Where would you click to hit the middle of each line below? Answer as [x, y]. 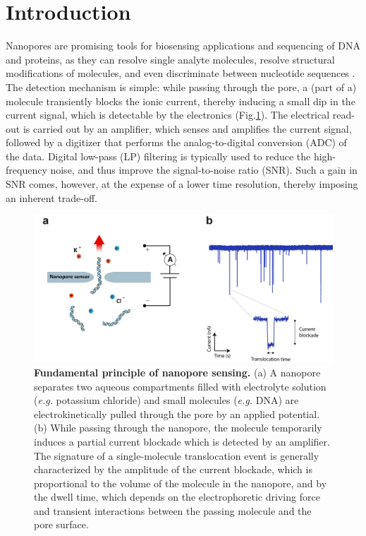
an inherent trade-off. [51, 197]
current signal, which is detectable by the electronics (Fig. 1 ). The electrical [168, 115]
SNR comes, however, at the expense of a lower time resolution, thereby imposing [182, 184]
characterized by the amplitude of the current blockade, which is [173, 469]
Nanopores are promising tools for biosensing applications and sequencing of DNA [183, 46]
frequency [26, 170]
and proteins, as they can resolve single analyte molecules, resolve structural [170, 59]
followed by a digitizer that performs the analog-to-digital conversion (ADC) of [176, 142]
